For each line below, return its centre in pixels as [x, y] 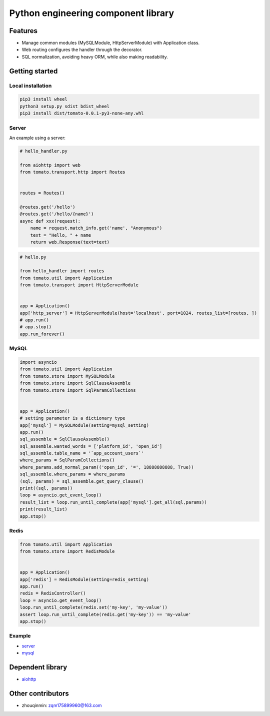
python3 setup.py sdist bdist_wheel [65, 106]
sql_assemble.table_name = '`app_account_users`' [82, 453]
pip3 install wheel [43, 99]
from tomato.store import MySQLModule [67, 376]
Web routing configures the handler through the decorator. [82, 50]
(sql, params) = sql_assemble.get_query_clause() [82, 481]
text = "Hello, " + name [61, 235]
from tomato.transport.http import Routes [72, 172]
